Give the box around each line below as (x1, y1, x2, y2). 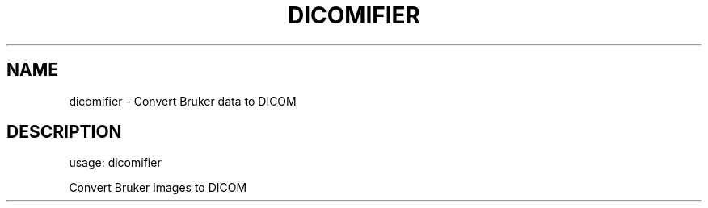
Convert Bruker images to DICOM (69, 181, 247, 195)
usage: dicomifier (69, 156, 162, 170)
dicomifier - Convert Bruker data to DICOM (69, 94, 297, 108)
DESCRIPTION (6, 122, 122, 143)
